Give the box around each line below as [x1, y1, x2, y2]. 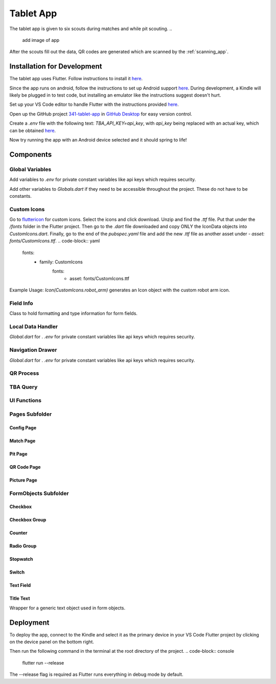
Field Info [9, 300, 33, 307]
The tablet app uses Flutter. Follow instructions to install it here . [9, 76, 143, 82]
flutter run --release [22, 659, 64, 666]
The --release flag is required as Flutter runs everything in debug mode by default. [9, 671, 183, 677]
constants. [9, 193, 32, 199]
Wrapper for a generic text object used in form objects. [9, 605, 125, 611]
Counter [9, 530, 28, 536]
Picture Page [9, 477, 38, 483]
